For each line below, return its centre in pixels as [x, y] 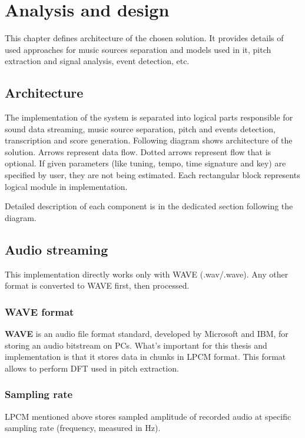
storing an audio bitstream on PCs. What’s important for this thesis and [136, 345]
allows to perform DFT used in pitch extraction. [92, 368]
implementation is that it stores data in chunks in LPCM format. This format [145, 357]
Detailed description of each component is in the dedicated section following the [149, 206]
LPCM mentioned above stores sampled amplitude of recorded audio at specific [148, 416]
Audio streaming [57, 249]
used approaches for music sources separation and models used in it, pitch [138, 49]
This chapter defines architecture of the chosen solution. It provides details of [144, 38]
